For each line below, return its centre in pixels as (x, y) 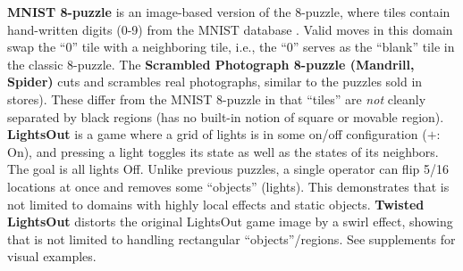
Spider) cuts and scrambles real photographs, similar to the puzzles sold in (215, 82)
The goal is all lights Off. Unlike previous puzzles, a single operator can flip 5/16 (228, 169)
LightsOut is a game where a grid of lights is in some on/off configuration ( (217, 134)
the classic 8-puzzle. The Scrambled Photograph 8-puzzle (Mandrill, (211, 64)
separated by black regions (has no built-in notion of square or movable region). (226, 116)
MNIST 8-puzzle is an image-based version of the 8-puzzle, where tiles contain (229, 12)
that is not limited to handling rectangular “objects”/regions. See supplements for (231, 238)
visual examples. (52, 256)
